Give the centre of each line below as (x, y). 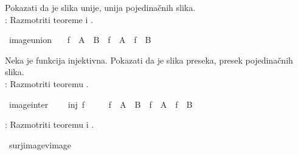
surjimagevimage (40, 144)
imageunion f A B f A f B (80, 40)
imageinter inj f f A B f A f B (101, 104)
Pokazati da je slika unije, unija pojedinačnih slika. (100, 7)
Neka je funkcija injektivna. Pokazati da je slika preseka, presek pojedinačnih (149, 60)
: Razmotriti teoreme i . (49, 19)
